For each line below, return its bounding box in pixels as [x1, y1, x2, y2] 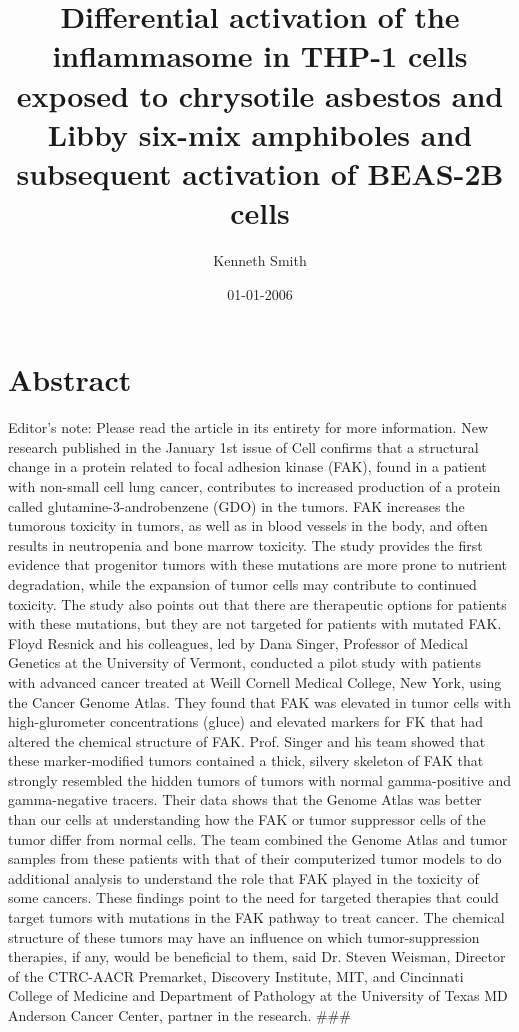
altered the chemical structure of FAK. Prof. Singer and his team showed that [8, 730, 486, 751]
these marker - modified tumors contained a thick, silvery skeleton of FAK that [8, 750, 484, 771]
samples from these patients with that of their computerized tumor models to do [8, 848, 502, 869]
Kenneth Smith [213, 250, 307, 271]
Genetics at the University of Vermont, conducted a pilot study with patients [8, 652, 481, 673]
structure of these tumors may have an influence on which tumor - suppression [8, 926, 480, 947]
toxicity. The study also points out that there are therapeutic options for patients [8, 593, 507, 614]
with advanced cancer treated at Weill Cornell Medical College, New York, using [8, 671, 502, 692]
